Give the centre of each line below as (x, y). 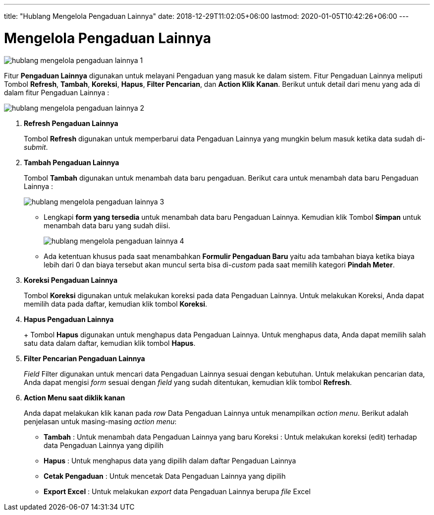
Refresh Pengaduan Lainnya (71, 123)
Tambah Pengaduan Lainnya (72, 162)
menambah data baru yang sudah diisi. (107, 225)
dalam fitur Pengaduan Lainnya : (57, 92)
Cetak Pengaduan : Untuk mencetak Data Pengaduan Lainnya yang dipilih (165, 476)
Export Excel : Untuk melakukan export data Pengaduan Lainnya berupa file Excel (177, 491)
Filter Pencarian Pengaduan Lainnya (84, 358)
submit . (36, 147)
